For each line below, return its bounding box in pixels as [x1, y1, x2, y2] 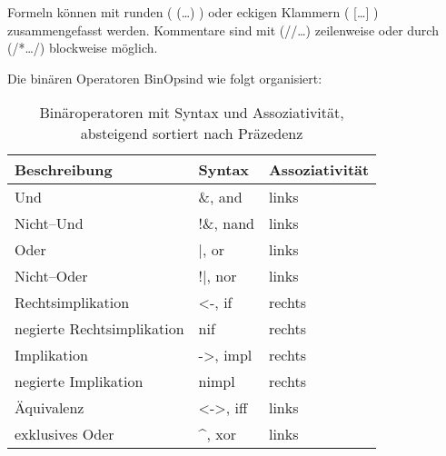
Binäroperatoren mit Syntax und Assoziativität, [39, 102, 344, 124]
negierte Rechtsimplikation [15, 318, 184, 340]
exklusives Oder [15, 423, 114, 445]
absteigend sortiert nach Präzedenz [80, 123, 303, 144]
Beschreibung [15, 159, 113, 181]
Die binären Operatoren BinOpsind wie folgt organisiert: [7, 68, 322, 87]
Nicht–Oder [15, 265, 88, 287]
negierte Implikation [15, 371, 144, 392]
